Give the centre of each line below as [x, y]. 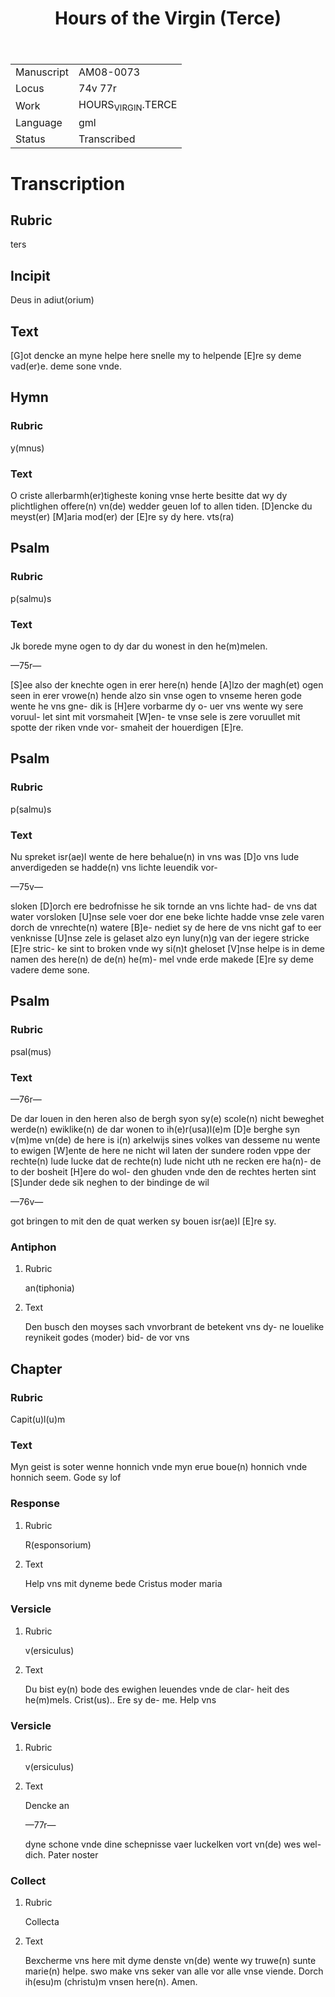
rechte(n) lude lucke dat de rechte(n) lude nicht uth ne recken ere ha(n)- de [166, 1161]
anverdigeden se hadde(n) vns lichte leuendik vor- [114, 867]
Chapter [36, 1368]
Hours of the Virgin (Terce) [168, 18]
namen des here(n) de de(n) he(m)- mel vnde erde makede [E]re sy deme [162, 959]
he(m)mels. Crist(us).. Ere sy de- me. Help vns [120, 1699]
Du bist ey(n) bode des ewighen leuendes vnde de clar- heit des [157, 1689]
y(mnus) [27, 448]
